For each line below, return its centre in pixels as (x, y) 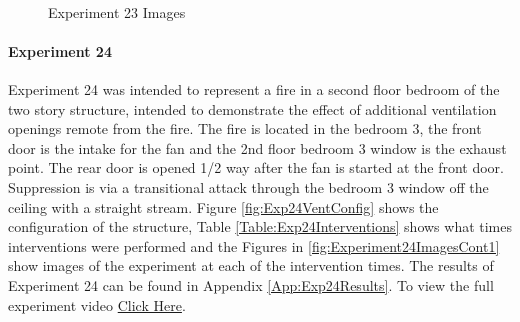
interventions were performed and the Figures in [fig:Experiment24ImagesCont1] (254, 245)
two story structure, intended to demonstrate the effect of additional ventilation (252, 108)
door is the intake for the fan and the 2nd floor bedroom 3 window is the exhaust (257, 147)
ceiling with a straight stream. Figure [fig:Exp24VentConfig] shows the (223, 206)
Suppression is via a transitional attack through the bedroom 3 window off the (248, 186)
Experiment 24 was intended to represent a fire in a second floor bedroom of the (254, 88)
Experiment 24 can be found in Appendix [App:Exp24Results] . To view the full (251, 284)
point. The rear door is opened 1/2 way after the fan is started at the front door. (256, 167)
